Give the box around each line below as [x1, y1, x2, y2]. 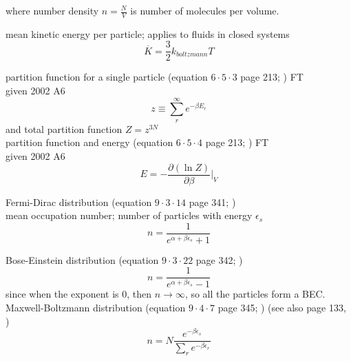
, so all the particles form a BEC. [184, 287, 326, 301]
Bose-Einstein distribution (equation [6, 252, 159, 267]
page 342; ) [195, 252, 243, 267]
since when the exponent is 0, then [6, 287, 152, 301]
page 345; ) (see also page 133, [217, 300, 346, 314]
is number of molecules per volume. [130, 3, 279, 17]
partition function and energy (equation [6, 135, 173, 149]
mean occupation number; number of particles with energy [6, 208, 253, 223]
